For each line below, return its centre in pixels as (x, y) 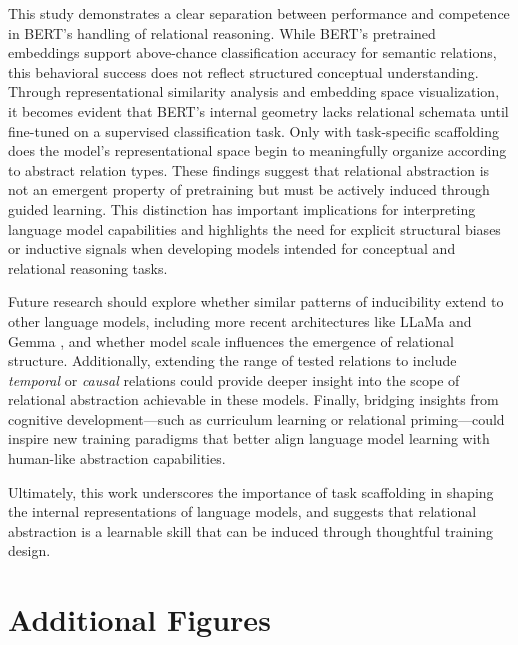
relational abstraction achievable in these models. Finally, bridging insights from (253, 399)
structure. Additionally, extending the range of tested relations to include (232, 360)
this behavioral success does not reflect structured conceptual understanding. (243, 71)
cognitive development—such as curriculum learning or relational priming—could (256, 418)
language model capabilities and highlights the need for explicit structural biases (254, 228)
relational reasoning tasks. (88, 267)
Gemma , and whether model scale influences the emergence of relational (231, 340)
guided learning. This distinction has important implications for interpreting (242, 208)
